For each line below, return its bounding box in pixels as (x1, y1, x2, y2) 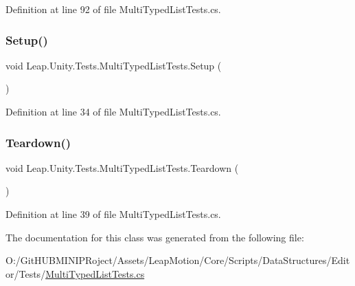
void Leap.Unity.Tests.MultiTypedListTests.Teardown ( (5, 160, 239, 175)
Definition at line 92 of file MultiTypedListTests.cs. (5, 2, 221, 16)
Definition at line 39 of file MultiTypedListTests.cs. (5, 207, 221, 221)
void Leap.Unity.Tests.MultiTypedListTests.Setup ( (5, 58, 222, 72)
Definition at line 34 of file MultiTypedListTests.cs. (5, 104, 221, 118)
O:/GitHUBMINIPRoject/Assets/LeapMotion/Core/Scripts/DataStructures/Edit (5, 253, 350, 267)
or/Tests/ (5, 266, 46, 280)
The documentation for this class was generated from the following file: (5, 230, 304, 244)
